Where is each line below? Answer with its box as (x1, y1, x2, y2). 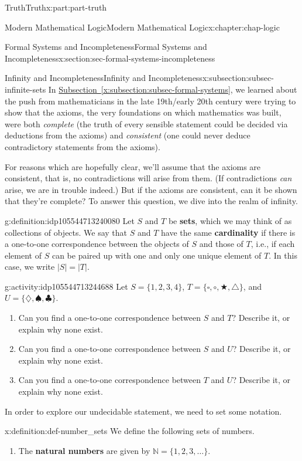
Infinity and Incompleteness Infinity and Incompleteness (5, 72, 203, 84)
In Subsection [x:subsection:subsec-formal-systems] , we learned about (48, 83, 297, 95)
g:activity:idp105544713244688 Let (5, 280, 128, 292)
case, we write (5, 260, 55, 273)
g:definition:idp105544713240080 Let (5, 214, 135, 226)
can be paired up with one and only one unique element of (52, 249, 262, 261)
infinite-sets (5, 83, 46, 95)
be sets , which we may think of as (168, 214, 292, 226)
